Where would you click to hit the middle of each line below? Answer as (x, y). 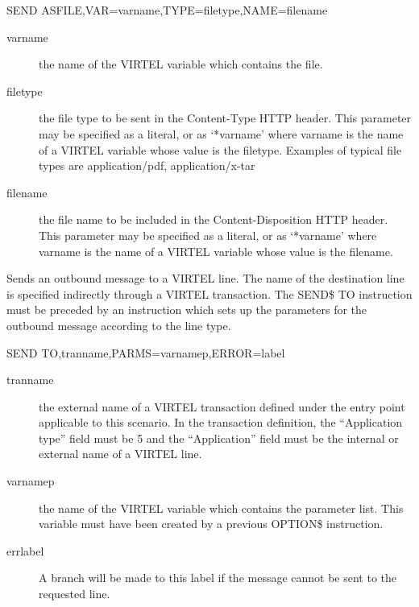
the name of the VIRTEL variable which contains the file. (181, 64)
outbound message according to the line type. (119, 325)
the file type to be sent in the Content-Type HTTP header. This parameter (225, 118)
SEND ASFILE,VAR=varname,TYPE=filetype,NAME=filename (167, 10)
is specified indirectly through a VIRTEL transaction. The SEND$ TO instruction (209, 293)
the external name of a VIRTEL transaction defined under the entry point (222, 406)
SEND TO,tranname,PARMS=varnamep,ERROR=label (146, 352)
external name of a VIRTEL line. (120, 454)
